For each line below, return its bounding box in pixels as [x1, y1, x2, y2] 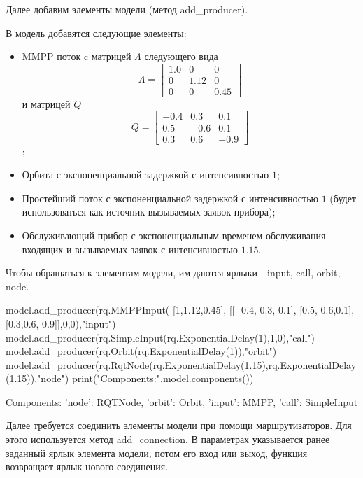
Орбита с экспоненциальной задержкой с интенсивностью [22, 167, 269, 182]
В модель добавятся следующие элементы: [6, 25, 187, 40]
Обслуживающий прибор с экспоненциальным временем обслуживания [22, 227, 326, 242]
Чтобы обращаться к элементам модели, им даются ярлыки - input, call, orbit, [6, 265, 341, 280]
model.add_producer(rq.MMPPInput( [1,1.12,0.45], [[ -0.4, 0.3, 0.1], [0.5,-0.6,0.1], [6, 302, 355, 317]
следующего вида [144, 49, 218, 64]
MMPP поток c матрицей [22, 49, 131, 64]
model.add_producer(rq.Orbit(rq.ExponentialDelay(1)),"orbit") [6, 344, 277, 358]
